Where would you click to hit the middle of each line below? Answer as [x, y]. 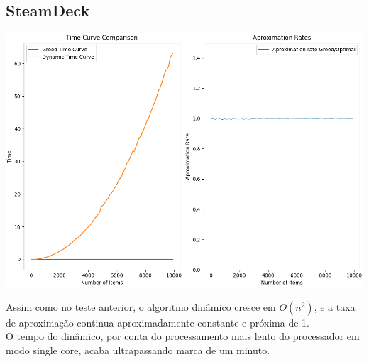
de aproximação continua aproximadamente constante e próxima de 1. [158, 322]
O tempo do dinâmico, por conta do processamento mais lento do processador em [183, 336]
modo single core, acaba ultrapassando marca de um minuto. [138, 350]
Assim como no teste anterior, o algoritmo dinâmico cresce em [141, 306]
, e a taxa [335, 306]
